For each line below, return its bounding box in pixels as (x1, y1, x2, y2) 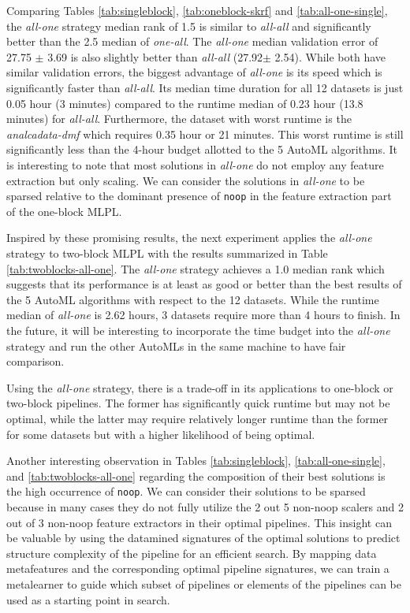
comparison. (6, 353, 65, 370)
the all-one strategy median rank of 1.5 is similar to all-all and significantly (6, 17, 371, 34)
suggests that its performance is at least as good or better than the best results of (6, 276, 402, 292)
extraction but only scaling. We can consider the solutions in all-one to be (6, 172, 365, 188)
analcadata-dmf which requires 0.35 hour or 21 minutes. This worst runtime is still (6, 125, 404, 142)
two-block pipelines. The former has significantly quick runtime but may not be (6, 395, 390, 411)
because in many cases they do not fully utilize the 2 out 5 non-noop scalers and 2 (6, 498, 404, 515)
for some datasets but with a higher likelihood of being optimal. (6, 425, 315, 442)
